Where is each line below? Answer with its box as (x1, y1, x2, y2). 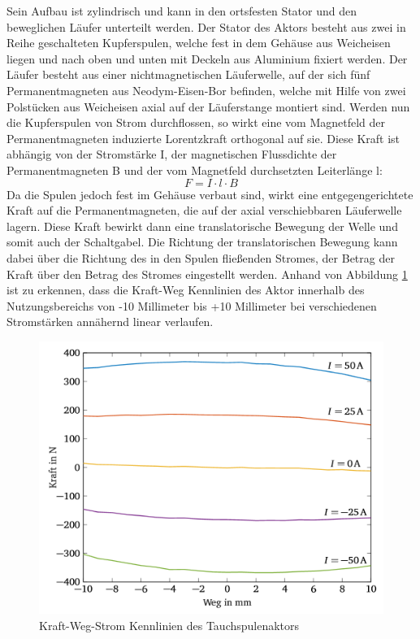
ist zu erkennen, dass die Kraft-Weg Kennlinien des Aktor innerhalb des (6, 281, 365, 298)
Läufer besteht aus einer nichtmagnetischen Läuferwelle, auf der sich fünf (6, 66, 370, 83)
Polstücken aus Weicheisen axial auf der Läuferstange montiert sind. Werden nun (6, 98, 410, 115)
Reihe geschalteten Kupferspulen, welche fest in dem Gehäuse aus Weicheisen (6, 34, 391, 51)
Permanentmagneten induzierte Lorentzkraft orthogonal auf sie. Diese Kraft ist (6, 129, 401, 146)
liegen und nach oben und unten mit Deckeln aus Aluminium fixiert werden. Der (6, 50, 408, 67)
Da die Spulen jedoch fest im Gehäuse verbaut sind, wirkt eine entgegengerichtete (6, 185, 414, 202)
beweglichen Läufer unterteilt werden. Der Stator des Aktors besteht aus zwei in (6, 18, 406, 35)
